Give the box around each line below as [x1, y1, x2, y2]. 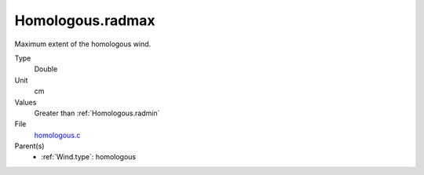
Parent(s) [14, 141, 45, 151]
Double [34, 64, 58, 74]
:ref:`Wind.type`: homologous [41, 152, 137, 162]
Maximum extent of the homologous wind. [14, 39, 152, 49]
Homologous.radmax [14, 12, 155, 29]
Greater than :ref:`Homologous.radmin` [34, 108, 160, 118]
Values [14, 97, 37, 107]
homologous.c [34, 130, 81, 140]
